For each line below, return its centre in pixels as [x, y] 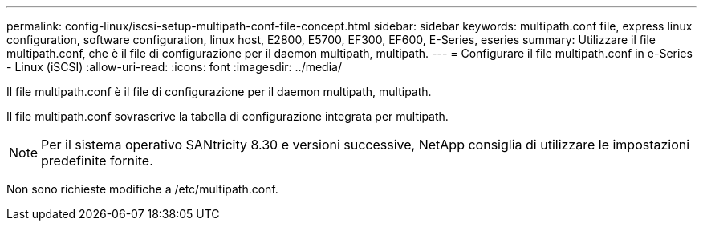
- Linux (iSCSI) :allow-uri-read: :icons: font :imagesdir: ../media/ [174, 67]
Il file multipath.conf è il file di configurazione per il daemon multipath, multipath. [219, 92]
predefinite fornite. [97, 161]
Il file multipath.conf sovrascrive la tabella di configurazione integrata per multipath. [228, 116]
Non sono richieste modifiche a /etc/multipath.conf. [142, 189]
